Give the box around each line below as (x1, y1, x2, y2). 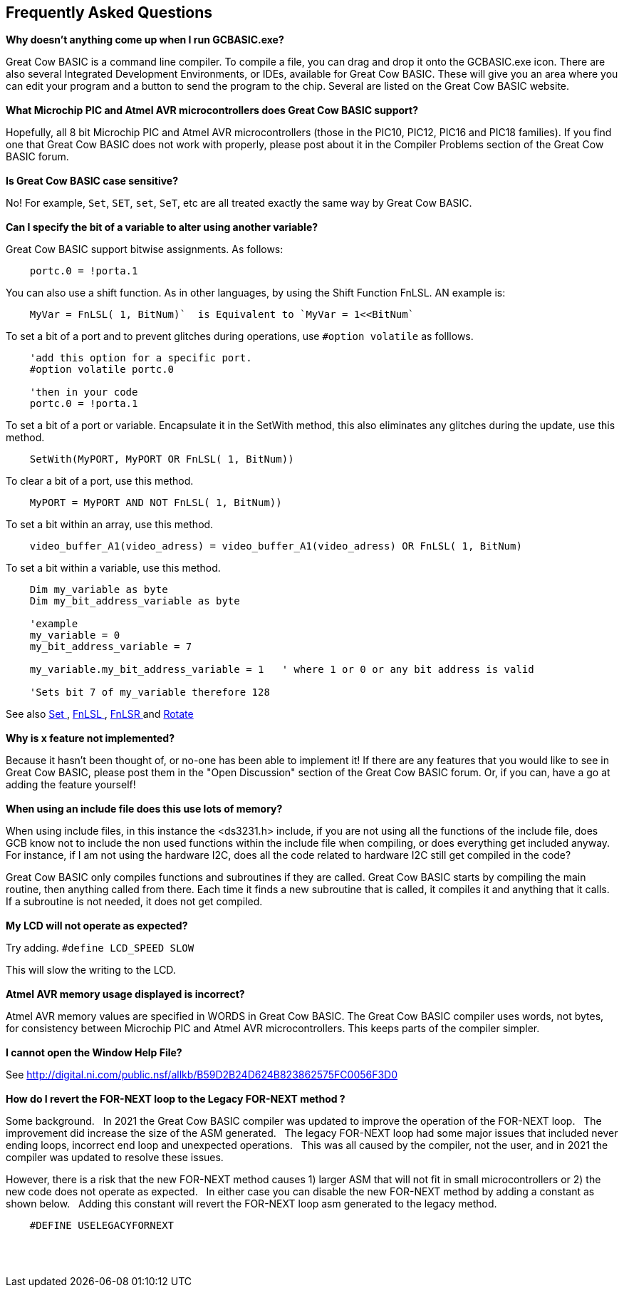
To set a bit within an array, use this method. (6, 518, 214, 531)
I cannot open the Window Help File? (6, 1046, 182, 1059)
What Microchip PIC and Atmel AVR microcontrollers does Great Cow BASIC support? (6, 104, 419, 117)
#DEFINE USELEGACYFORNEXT (29, 1220, 175, 1232)
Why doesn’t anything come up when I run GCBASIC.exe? (6, 34, 284, 46)
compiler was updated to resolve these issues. (6, 1151, 224, 1164)
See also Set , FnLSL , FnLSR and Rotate (6, 708, 194, 721)
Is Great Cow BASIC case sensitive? (6, 175, 179, 187)
